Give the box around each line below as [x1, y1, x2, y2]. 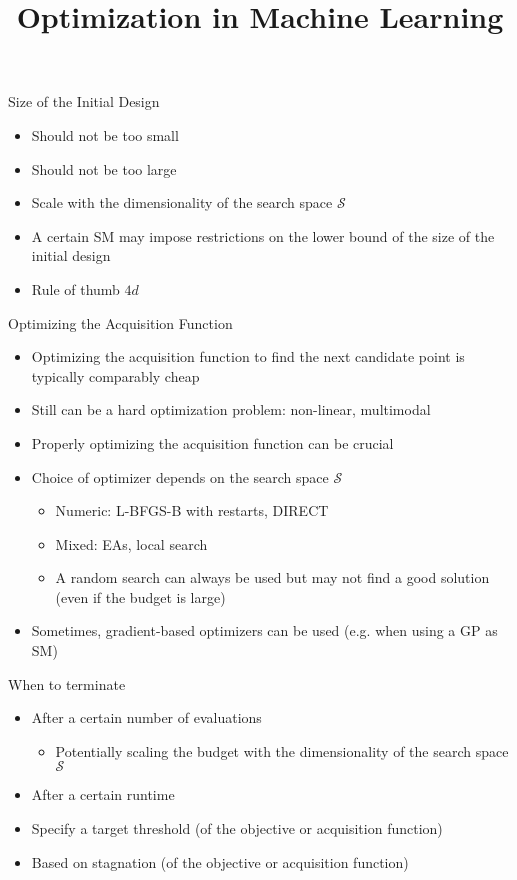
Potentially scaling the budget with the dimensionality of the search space [55, 740, 509, 761]
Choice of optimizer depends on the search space [31, 466, 329, 487]
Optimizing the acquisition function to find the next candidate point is [31, 346, 465, 367]
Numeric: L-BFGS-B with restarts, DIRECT [55, 500, 329, 521]
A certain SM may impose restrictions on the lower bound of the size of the [31, 225, 495, 246]
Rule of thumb [31, 278, 120, 299]
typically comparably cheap [31, 365, 200, 386]
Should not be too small [31, 124, 179, 145]
